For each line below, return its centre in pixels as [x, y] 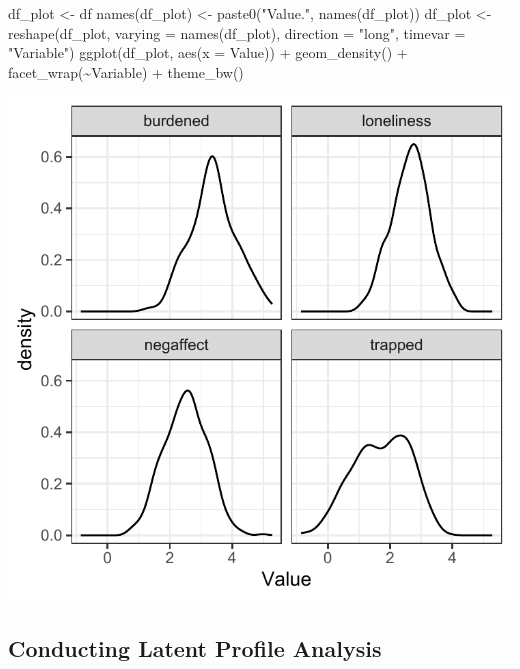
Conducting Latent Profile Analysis [195, 648]
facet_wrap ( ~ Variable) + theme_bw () [126, 71]
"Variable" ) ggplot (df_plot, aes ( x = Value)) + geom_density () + [208, 52]
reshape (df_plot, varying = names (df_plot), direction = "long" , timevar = [237, 32]
